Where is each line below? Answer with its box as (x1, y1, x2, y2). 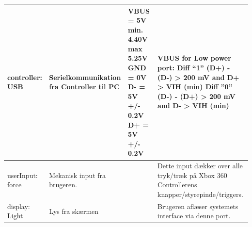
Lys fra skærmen (49, 206, 99, 216)
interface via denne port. (157, 211, 231, 221)
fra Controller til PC (49, 81, 120, 92)
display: (7, 201, 30, 211)
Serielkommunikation (49, 72, 121, 82)
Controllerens (157, 179, 197, 190)
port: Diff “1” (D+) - (157, 63, 230, 73)
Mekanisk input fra (49, 170, 106, 180)
